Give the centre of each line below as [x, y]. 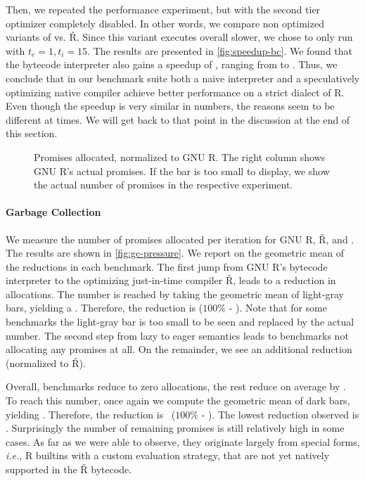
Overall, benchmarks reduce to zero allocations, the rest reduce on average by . [176, 386]
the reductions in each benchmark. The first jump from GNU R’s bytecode [167, 266]
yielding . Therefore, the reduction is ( [91, 414]
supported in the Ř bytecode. [69, 469]
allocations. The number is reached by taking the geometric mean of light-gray [175, 294]
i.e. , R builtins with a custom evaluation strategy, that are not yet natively [168, 455]
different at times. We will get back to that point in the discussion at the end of [178, 119]
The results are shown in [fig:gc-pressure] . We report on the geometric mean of [175, 253]
